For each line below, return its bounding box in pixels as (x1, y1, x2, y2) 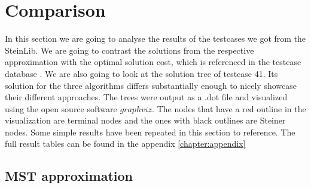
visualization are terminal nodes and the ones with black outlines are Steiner (5, 114, 286, 127)
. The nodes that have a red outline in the (152, 102, 306, 115)
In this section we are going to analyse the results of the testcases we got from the (5, 32, 306, 45)
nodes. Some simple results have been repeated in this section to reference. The (5, 125, 295, 138)
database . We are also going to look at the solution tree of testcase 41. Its (5, 67, 278, 79)
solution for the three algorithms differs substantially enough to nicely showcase (5, 79, 297, 91)
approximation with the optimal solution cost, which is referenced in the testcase (5, 56, 301, 68)
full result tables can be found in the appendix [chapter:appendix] (5, 137, 246, 150)
